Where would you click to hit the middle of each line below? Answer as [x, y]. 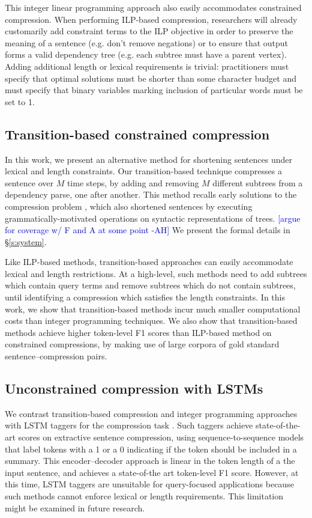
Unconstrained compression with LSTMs [134, 388]
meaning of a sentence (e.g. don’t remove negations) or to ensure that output [147, 42]
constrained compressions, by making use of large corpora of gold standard [142, 344]
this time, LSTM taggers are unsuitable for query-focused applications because [149, 484]
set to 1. [20, 101]
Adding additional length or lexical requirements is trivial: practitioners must [147, 66]
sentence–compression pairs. [56, 356]
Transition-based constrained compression [137, 134]
